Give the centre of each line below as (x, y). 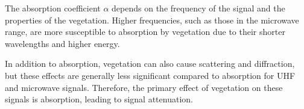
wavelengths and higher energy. (62, 43)
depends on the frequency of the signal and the (198, 8)
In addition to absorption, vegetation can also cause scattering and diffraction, (150, 64)
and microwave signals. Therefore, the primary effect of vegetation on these (144, 87)
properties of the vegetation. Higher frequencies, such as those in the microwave (152, 20)
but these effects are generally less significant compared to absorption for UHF (150, 75)
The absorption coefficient (53, 8)
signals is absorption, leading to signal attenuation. (99, 99)
